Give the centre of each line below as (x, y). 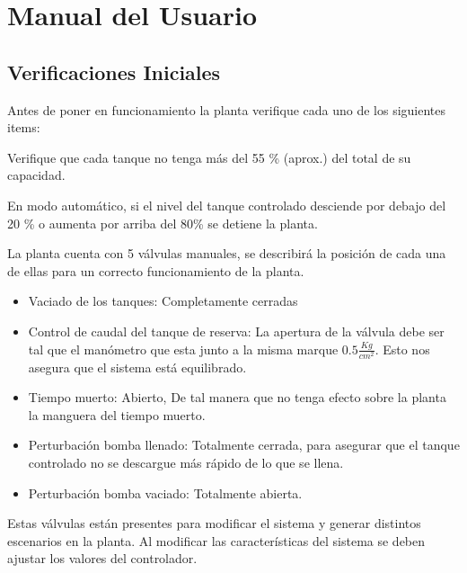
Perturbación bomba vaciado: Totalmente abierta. (165, 492)
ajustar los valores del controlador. (102, 558)
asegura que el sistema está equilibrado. (137, 367)
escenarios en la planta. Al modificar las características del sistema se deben (216, 540)
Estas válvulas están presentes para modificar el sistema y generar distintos (214, 523)
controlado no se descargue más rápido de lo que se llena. (186, 463)
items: (24, 127)
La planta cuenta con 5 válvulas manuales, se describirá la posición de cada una (227, 253)
